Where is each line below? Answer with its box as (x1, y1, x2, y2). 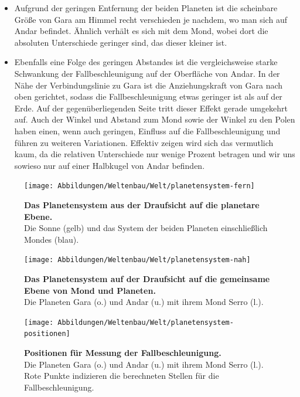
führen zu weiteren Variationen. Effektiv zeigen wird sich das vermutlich (14, 136, 274, 148)
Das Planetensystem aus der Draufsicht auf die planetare (24, 198, 260, 211)
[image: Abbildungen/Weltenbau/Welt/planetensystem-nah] (24, 256, 251, 264)
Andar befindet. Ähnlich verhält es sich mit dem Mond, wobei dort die (14, 25, 268, 37)
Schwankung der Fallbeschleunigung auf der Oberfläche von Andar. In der (14, 67, 280, 79)
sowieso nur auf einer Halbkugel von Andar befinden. (14, 159, 205, 171)
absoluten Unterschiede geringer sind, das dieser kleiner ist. (14, 36, 227, 48)
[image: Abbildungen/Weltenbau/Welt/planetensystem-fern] (24, 182, 255, 191)
